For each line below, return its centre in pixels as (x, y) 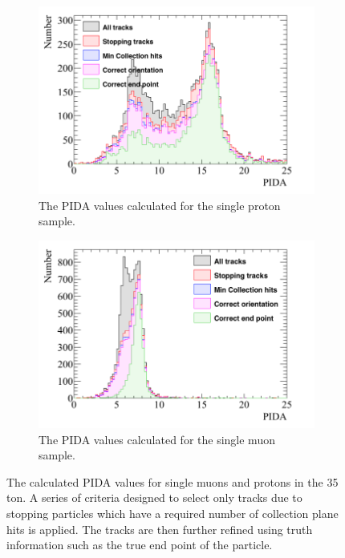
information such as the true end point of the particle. (140, 545)
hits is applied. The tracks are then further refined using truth (160, 529)
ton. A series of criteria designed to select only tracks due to (154, 497)
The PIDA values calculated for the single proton (160, 205)
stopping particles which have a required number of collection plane (172, 513)
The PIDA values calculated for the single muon (157, 439)
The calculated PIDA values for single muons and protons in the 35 (172, 481)
